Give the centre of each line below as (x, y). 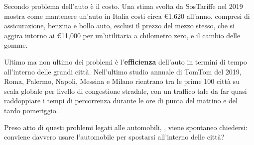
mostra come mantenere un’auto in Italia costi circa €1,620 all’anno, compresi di (127, 16)
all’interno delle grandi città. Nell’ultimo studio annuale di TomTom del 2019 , (123, 71)
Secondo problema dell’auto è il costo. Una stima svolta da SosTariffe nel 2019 (124, 6)
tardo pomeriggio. (31, 110)
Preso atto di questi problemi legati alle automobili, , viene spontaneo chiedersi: (126, 127)
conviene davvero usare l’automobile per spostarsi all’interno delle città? (114, 137)
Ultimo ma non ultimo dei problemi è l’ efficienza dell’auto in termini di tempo (126, 61)
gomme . (16, 45)
